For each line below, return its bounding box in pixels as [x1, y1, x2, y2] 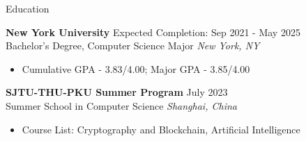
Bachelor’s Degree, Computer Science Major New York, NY [6, 38, 260, 53]
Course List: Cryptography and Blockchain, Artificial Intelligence [22, 122, 300, 136]
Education [6, 1, 49, 15]
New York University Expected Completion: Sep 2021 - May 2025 [6, 24, 300, 39]
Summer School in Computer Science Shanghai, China [6, 98, 237, 113]
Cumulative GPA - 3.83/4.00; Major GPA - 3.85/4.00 [22, 61, 250, 76]
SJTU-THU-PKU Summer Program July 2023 [6, 85, 228, 99]
